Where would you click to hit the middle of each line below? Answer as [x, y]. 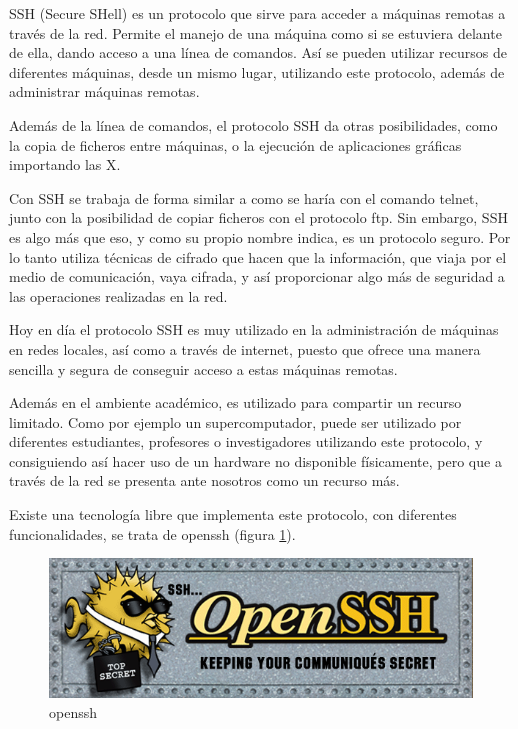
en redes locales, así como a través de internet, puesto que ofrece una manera [245, 348]
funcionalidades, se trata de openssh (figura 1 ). [152, 533]
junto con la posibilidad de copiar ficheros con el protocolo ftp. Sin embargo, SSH [258, 217]
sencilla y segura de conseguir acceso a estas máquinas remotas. [203, 368]
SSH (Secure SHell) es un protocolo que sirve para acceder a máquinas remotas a [257, 13]
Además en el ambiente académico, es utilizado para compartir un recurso [235, 402]
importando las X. [65, 164]
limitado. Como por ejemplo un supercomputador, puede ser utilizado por [235, 421]
